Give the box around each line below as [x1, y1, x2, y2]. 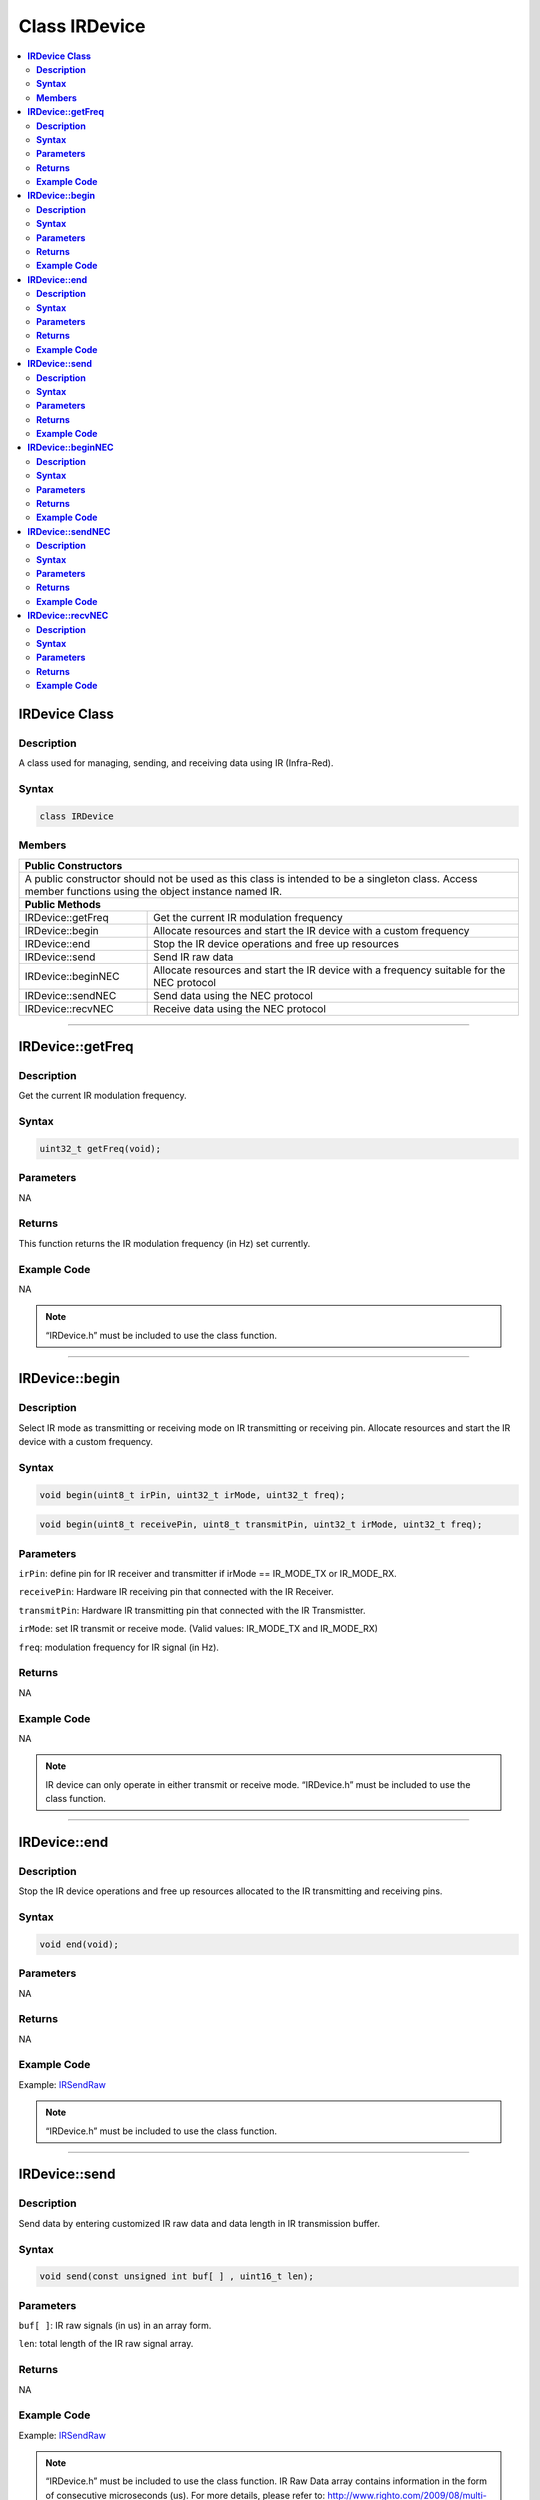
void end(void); [39, 1938, 120, 1950]
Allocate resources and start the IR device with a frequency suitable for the [153, 963, 506, 977]
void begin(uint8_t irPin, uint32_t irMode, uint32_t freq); [39, 1489, 346, 1500]
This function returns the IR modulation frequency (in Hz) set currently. [18, 1237, 311, 1249]
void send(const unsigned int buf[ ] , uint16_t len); [39, 2271, 314, 2282]
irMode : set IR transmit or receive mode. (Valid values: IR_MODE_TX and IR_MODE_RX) [18, 1623, 379, 1635]
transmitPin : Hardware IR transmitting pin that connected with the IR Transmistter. [18, 1604, 366, 1616]
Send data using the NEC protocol [153, 988, 314, 1002]
